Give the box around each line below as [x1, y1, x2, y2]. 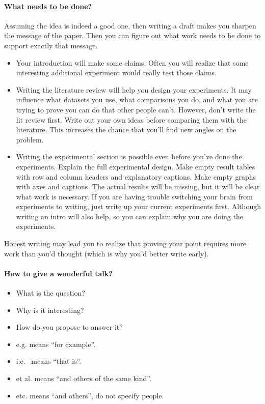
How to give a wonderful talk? [4, 268, 113, 278]
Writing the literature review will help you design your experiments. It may [16, 84, 252, 95]
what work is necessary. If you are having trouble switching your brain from [16, 191, 253, 201]
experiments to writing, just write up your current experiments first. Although [16, 201, 261, 212]
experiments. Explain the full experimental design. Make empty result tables [16, 161, 255, 171]
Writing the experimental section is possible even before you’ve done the [16, 151, 242, 162]
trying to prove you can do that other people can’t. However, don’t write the [16, 104, 256, 114]
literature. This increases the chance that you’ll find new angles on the [16, 124, 236, 135]
